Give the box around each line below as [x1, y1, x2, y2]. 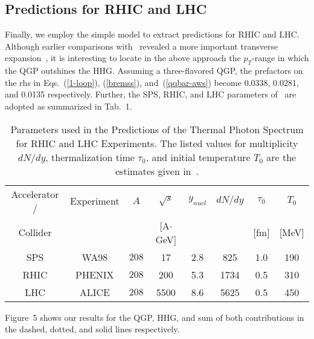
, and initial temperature [146, 150, 251, 164]
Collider [18, 225, 52, 240]
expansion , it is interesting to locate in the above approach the [5, 51, 241, 64]
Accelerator [11, 186, 59, 201]
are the [266, 150, 296, 164]
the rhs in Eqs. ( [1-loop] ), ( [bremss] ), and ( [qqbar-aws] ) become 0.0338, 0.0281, [5, 76, 299, 88]
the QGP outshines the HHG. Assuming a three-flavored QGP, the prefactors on [5, 64, 303, 77]
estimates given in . [115, 163, 199, 178]
